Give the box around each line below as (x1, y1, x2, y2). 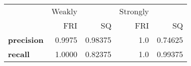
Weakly (51, 5, 77, 17)
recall (8, 48, 30, 60)
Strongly (119, 5, 149, 17)
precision (8, 34, 44, 45)
